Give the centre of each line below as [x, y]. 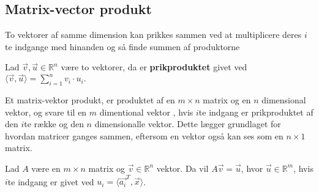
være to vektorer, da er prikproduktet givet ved [154, 67]
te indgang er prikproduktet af [256, 112]
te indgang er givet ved [51, 181]
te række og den [54, 124]
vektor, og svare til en [46, 112]
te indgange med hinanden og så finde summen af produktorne [122, 46]
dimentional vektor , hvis [146, 112]
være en [46, 168]
